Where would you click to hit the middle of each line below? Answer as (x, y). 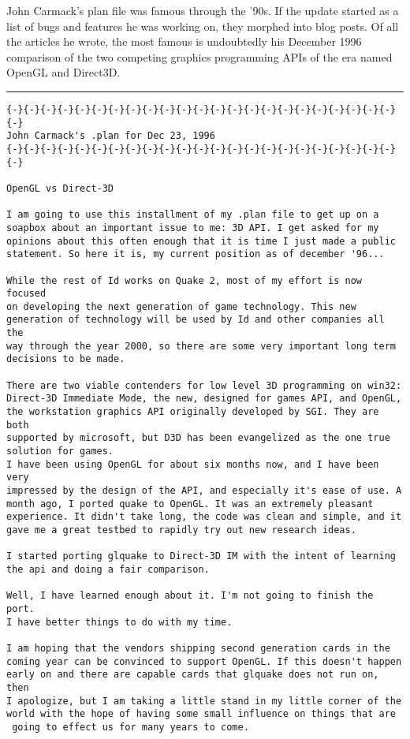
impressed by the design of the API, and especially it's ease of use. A (204, 491)
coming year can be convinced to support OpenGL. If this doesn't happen (204, 661)
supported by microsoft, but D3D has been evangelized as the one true (198, 438)
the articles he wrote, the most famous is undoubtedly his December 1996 (184, 41)
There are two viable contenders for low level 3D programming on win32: (204, 385)
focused (26, 294)
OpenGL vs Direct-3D (60, 188)
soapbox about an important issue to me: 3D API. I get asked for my (193, 228)
